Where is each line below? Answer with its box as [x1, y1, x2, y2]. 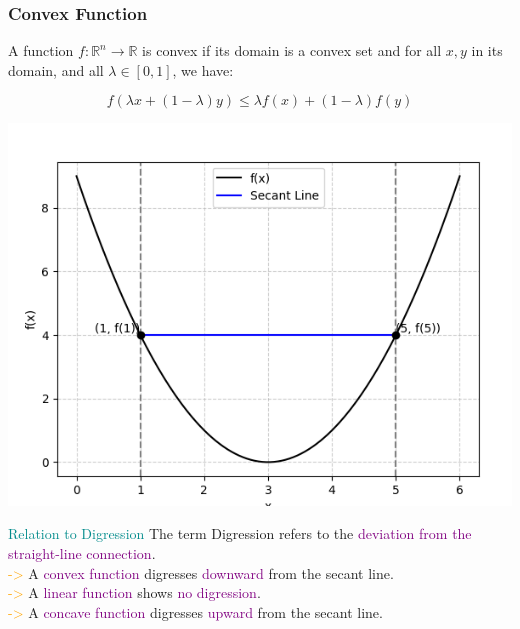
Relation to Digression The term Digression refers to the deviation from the [8, 523, 472, 544]
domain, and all [8, 59, 104, 80]
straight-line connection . [8, 543, 156, 564]
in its [471, 40, 503, 61]
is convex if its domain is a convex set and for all [142, 40, 442, 61]
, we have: [172, 59, 234, 80]
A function [8, 40, 74, 61]
